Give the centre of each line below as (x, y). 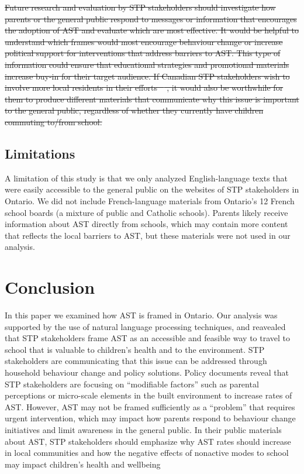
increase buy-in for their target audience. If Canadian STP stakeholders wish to (147, 76)
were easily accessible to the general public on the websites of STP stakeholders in (152, 189)
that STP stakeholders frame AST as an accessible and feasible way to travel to (147, 338)
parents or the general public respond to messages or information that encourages (151, 18)
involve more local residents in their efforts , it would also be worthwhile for (144, 87)
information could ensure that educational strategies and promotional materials (147, 64)
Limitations (40, 153)
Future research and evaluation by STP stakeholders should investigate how (140, 7)
